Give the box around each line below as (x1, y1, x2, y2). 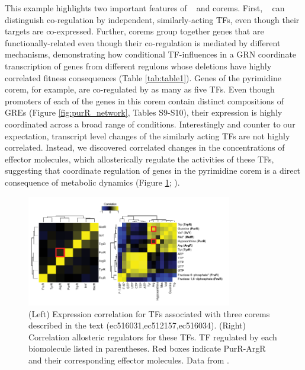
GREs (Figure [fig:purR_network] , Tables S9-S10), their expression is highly (5, 106, 282, 119)
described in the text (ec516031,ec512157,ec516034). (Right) (28, 319, 246, 331)
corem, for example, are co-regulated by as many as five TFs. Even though (5, 83, 275, 95)
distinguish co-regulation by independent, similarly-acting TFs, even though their (5, 13, 300, 25)
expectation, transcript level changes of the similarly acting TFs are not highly (5, 129, 290, 142)
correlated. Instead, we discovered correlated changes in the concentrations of (5, 141, 285, 154)
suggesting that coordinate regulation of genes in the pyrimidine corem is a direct (5, 164, 301, 177)
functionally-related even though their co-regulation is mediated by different (5, 36, 281, 49)
